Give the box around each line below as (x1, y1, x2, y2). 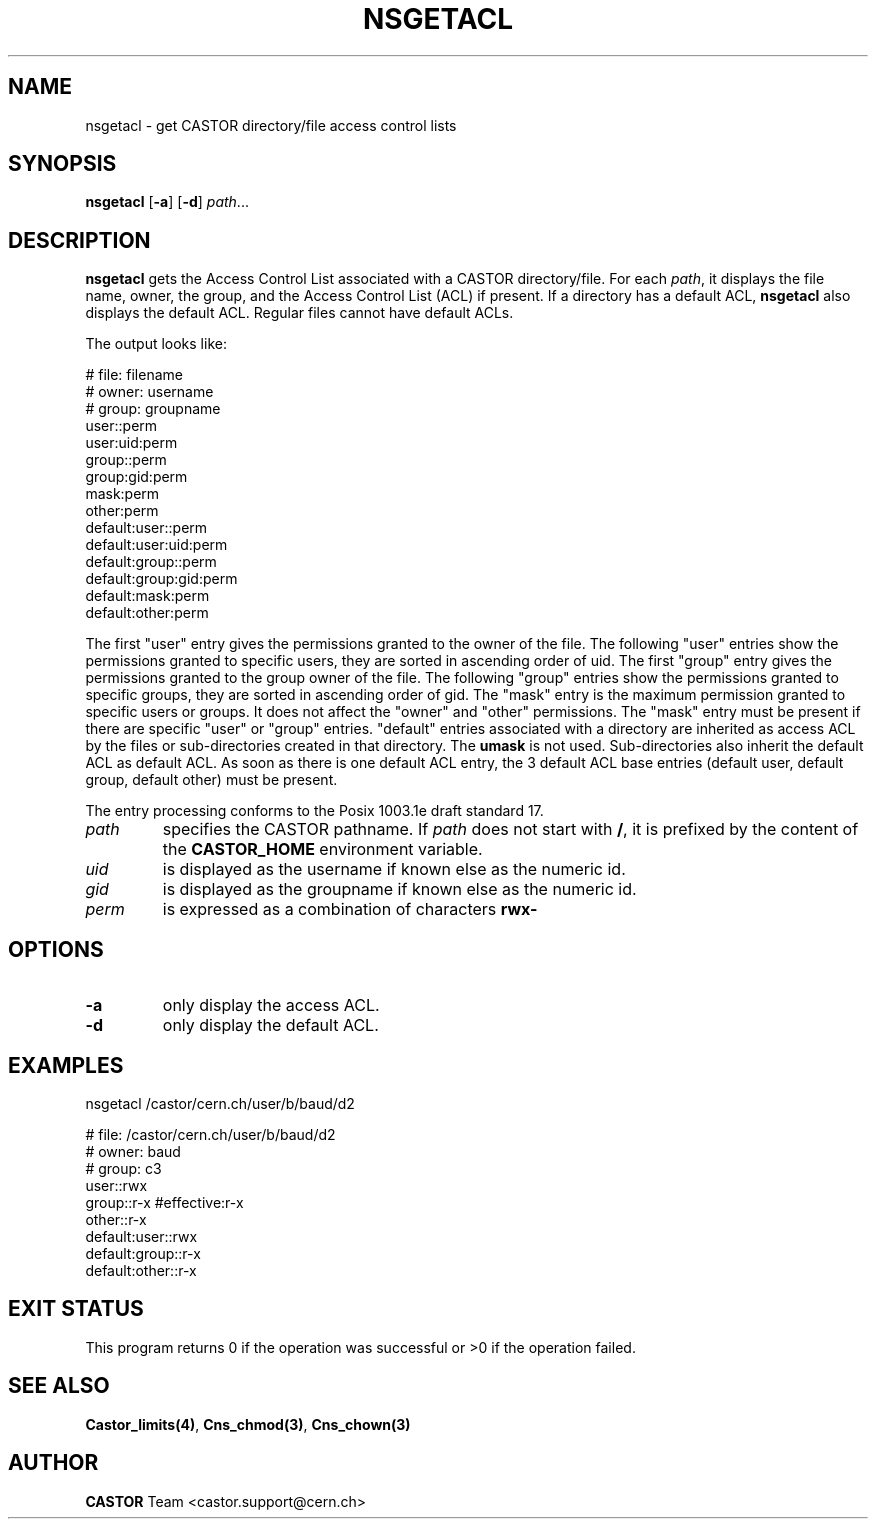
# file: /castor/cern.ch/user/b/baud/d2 (85, 1125, 336, 1143)
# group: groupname (85, 400, 221, 418)
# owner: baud (85, 1142, 181, 1160)
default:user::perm (85, 519, 208, 537)
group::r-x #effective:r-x (85, 1193, 244, 1211)
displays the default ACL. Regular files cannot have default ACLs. (85, 304, 514, 322)
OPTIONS (8, 936, 104, 962)
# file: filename (85, 366, 183, 384)
